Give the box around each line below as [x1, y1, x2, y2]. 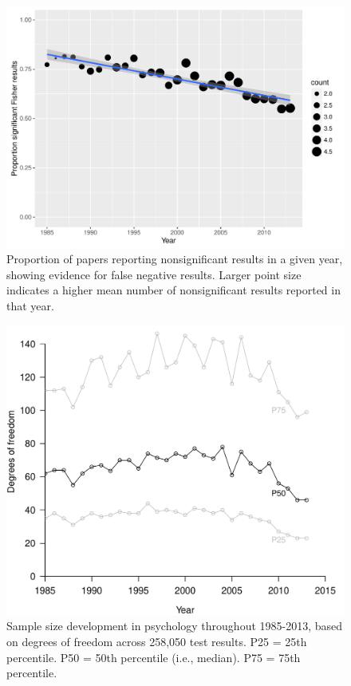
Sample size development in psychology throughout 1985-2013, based [6, 617, 343, 634]
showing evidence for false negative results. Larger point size [6, 266, 302, 282]
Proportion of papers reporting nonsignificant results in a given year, [6, 250, 343, 267]
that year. [6, 298, 54, 314]
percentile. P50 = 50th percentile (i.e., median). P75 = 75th [6, 649, 301, 665]
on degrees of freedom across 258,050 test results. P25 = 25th [6, 633, 307, 649]
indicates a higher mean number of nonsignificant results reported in [6, 282, 341, 298]
